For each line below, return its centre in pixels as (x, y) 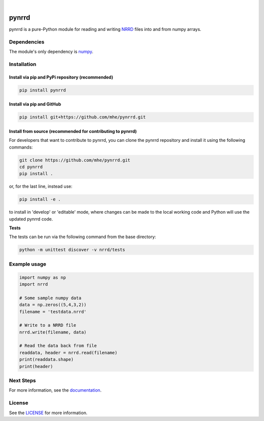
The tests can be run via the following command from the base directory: (83, 237)
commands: (21, 147)
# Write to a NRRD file (48, 325)
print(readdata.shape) (46, 360)
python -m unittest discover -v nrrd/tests (72, 250)
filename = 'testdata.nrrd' (53, 311)
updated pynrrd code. (31, 219)
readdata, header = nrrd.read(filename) (68, 353)
